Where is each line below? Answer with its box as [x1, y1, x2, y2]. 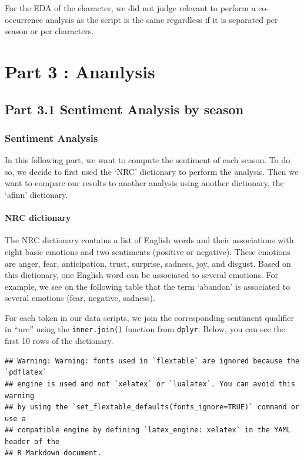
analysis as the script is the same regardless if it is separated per [45, 13, 278, 25]
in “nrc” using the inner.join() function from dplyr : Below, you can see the [5, 323, 285, 335]
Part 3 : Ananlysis [5, 59, 155, 83]
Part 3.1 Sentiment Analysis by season [5, 100, 244, 118]
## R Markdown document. [5, 449, 102, 458]
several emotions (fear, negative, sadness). [5, 292, 155, 304]
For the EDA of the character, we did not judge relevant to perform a [5, 2, 256, 14]
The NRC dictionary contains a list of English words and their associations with [5, 234, 294, 246]
